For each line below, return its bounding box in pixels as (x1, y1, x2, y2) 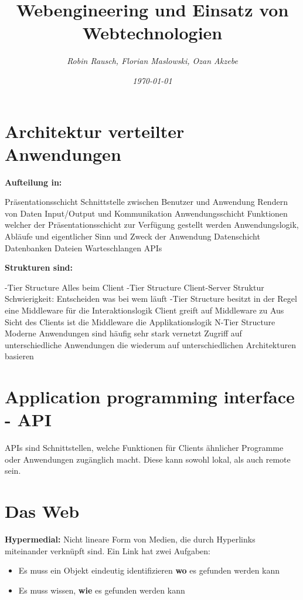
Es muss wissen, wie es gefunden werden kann (18, 584, 185, 596)
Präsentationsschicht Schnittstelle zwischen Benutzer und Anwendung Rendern (5, 195, 288, 208)
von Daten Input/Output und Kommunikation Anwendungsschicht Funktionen (5, 207, 288, 219)
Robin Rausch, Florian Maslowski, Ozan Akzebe (67, 55, 238, 67)
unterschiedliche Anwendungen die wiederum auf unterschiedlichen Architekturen (5, 338, 296, 350)
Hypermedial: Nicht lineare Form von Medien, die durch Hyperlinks (5, 533, 256, 545)
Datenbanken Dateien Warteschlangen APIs (5, 241, 162, 254)
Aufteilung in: (5, 176, 62, 188)
